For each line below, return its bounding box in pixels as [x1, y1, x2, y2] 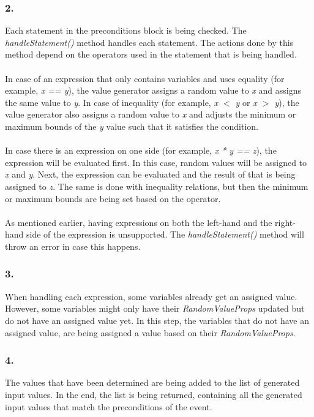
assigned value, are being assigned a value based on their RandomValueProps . [5, 326, 296, 339]
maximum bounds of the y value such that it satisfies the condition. [5, 119, 258, 132]
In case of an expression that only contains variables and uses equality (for [5, 72, 285, 85]
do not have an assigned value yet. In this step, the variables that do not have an [5, 314, 310, 326]
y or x [235, 96, 257, 108]
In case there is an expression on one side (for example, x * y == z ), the [5, 144, 277, 157]
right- [275, 216, 296, 228]
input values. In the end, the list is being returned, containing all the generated [5, 388, 302, 400]
